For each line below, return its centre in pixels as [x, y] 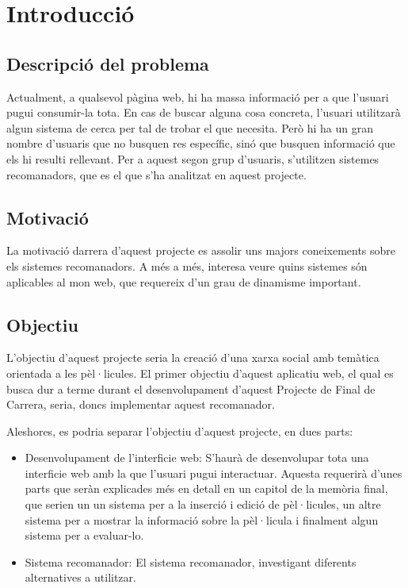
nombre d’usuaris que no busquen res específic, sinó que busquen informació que [201, 143]
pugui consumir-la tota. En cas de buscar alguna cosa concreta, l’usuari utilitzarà [204, 112]
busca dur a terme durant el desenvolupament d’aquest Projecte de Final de [191, 388]
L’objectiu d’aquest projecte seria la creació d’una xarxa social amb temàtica [193, 357]
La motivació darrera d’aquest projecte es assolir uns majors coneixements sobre [201, 250]
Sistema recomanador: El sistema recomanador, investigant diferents [191, 561]
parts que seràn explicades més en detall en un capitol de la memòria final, [206, 488]
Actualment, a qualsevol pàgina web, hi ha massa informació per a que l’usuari [198, 96]
